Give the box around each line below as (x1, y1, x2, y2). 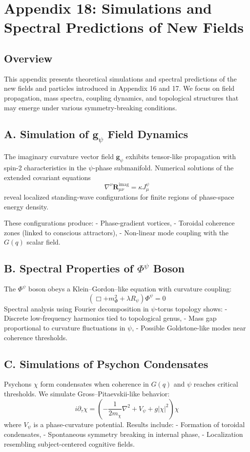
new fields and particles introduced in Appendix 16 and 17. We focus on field (4, 83, 235, 93)
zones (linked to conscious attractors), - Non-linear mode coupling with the (4, 227, 229, 237)
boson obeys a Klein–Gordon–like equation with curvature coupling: (28, 284, 232, 294)
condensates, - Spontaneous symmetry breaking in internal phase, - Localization (4, 429, 243, 439)
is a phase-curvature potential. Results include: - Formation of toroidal (33, 419, 245, 429)
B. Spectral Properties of (4, 261, 133, 276)
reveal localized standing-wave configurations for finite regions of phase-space (4, 192, 234, 202)
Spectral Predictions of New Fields (4, 17, 244, 37)
